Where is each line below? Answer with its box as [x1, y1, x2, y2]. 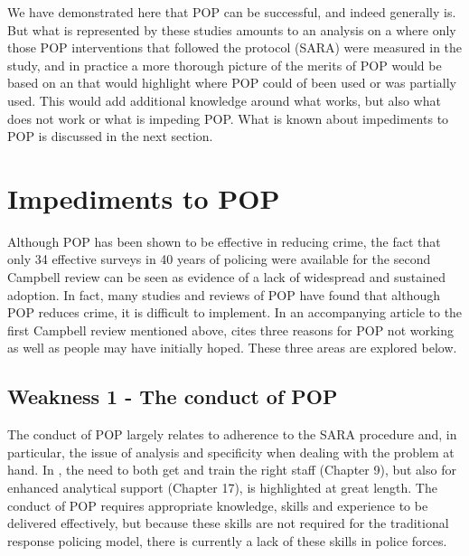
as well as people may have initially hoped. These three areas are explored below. [7, 338, 457, 357]
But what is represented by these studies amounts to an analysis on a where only [7, 20, 456, 39]
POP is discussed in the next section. [7, 127, 213, 146]
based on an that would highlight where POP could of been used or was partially [7, 73, 456, 92]
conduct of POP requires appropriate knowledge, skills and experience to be [7, 495, 428, 514]
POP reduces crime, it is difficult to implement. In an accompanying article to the [7, 303, 463, 322]
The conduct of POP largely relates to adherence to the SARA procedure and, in [7, 425, 457, 444]
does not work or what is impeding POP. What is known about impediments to [7, 108, 449, 127]
